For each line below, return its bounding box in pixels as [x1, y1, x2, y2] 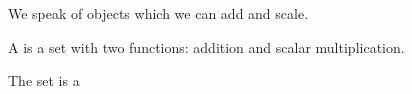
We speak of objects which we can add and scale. [8, 3, 309, 23]
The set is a [8, 70, 80, 91]
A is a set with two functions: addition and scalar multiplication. [8, 36, 405, 57]
